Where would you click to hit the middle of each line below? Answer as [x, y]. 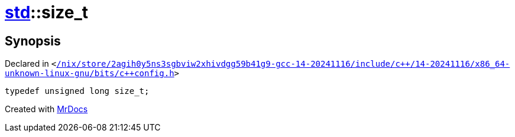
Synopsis [33, 41]
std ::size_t [47, 12]
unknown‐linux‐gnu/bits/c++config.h [90, 74]
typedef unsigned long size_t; [77, 91]
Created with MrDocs [46, 109]
